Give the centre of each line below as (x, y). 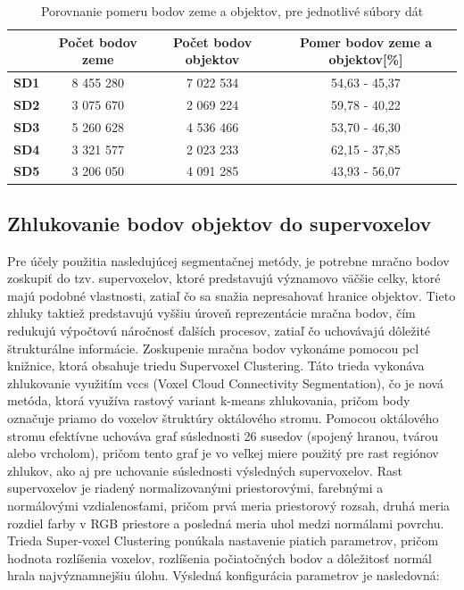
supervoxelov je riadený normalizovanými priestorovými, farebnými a (195, 488)
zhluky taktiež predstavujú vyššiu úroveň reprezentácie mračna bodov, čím (211, 313)
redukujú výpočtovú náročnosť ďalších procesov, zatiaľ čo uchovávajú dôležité (219, 331)
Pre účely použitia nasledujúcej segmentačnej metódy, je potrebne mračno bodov (228, 260)
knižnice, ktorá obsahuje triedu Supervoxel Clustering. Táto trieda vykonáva (216, 366)
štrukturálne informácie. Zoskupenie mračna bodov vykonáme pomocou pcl (213, 348)
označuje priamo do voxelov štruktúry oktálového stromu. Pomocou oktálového (223, 418)
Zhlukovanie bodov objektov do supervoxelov (220, 223)
